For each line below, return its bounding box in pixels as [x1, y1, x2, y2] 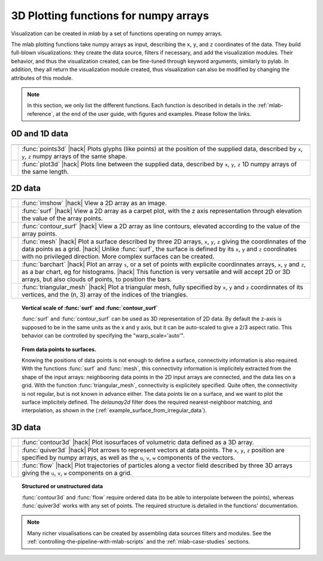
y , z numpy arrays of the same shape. [22, 152, 127, 160]
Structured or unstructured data [22, 483, 103, 490]
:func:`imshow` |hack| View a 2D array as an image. [22, 199, 167, 208]
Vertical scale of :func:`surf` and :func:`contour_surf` [22, 304, 159, 312]
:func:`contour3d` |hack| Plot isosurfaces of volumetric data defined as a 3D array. [22, 438, 254, 447]
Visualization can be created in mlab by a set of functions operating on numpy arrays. [11, 30, 223, 37]
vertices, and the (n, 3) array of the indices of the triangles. [22, 291, 188, 299]
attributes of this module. [11, 74, 73, 81]
